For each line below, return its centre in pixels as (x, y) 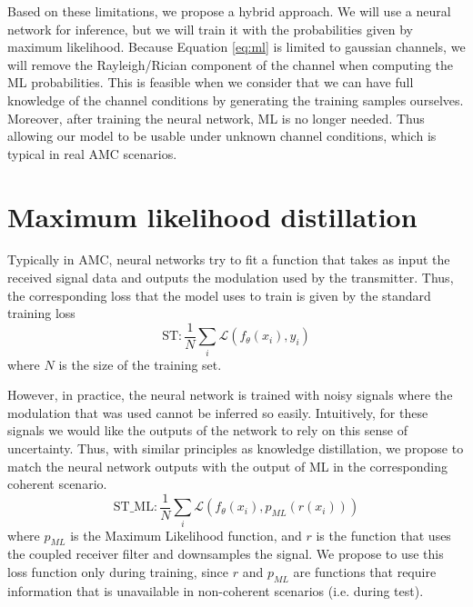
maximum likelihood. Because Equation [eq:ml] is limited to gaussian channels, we (236, 47)
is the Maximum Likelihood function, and (186, 535)
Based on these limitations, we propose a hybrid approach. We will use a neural (229, 11)
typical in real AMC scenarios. (92, 153)
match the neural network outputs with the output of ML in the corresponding (227, 466)
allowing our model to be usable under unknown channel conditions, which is (222, 136)
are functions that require (365, 571)
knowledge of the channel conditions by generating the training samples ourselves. (236, 100)
